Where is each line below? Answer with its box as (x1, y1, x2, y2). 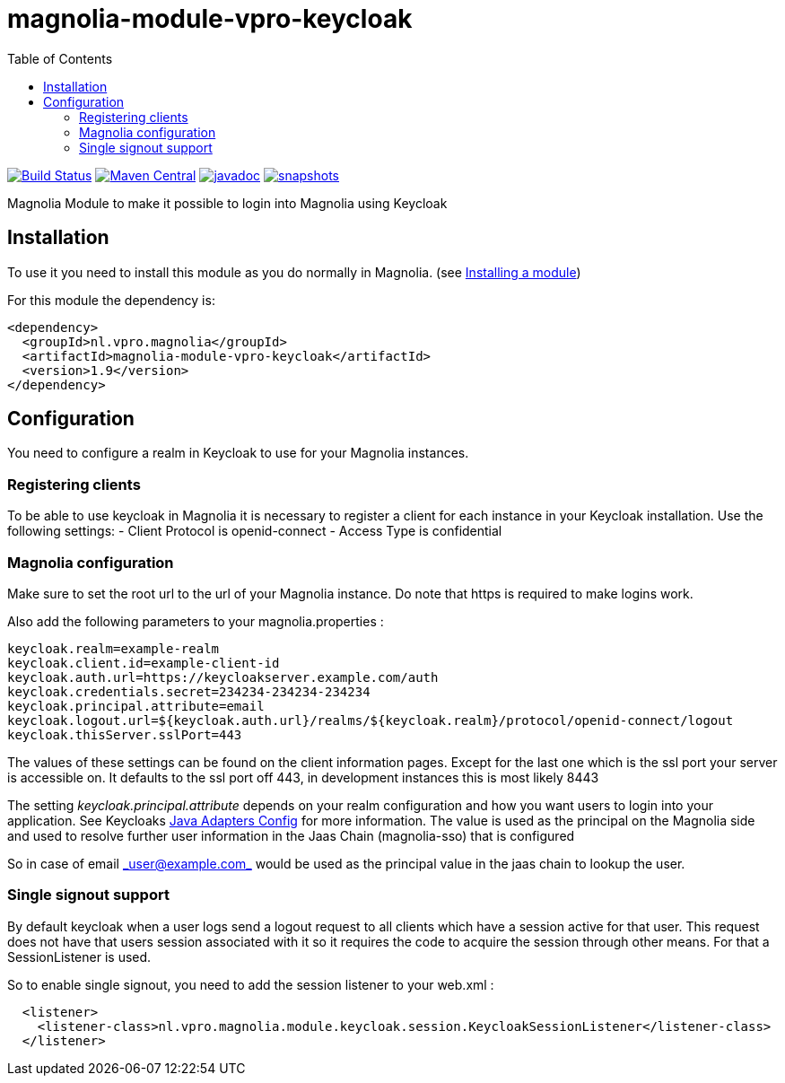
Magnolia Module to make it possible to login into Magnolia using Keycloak (7, 195, 448, 211)
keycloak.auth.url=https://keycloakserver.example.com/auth (7, 669, 439, 685)
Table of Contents (7, 50, 113, 66)
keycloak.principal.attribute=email (7, 698, 265, 713)
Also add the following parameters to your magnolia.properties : (7, 613, 384, 629)
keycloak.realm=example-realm (7, 641, 220, 656)
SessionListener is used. (7, 948, 152, 965)
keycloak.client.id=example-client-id (7, 655, 280, 670)
